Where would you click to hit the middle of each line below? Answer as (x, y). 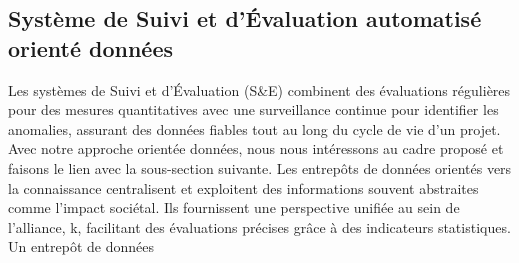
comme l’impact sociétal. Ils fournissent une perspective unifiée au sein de (234, 207)
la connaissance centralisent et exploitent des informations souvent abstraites (243, 187)
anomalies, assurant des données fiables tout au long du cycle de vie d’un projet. (254, 128)
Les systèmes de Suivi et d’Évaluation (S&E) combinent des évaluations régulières (259, 89)
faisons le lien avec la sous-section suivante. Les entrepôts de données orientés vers (260, 167)
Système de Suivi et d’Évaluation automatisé (245, 18)
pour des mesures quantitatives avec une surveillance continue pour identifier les (253, 109)
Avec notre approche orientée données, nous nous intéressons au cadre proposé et (256, 148)
